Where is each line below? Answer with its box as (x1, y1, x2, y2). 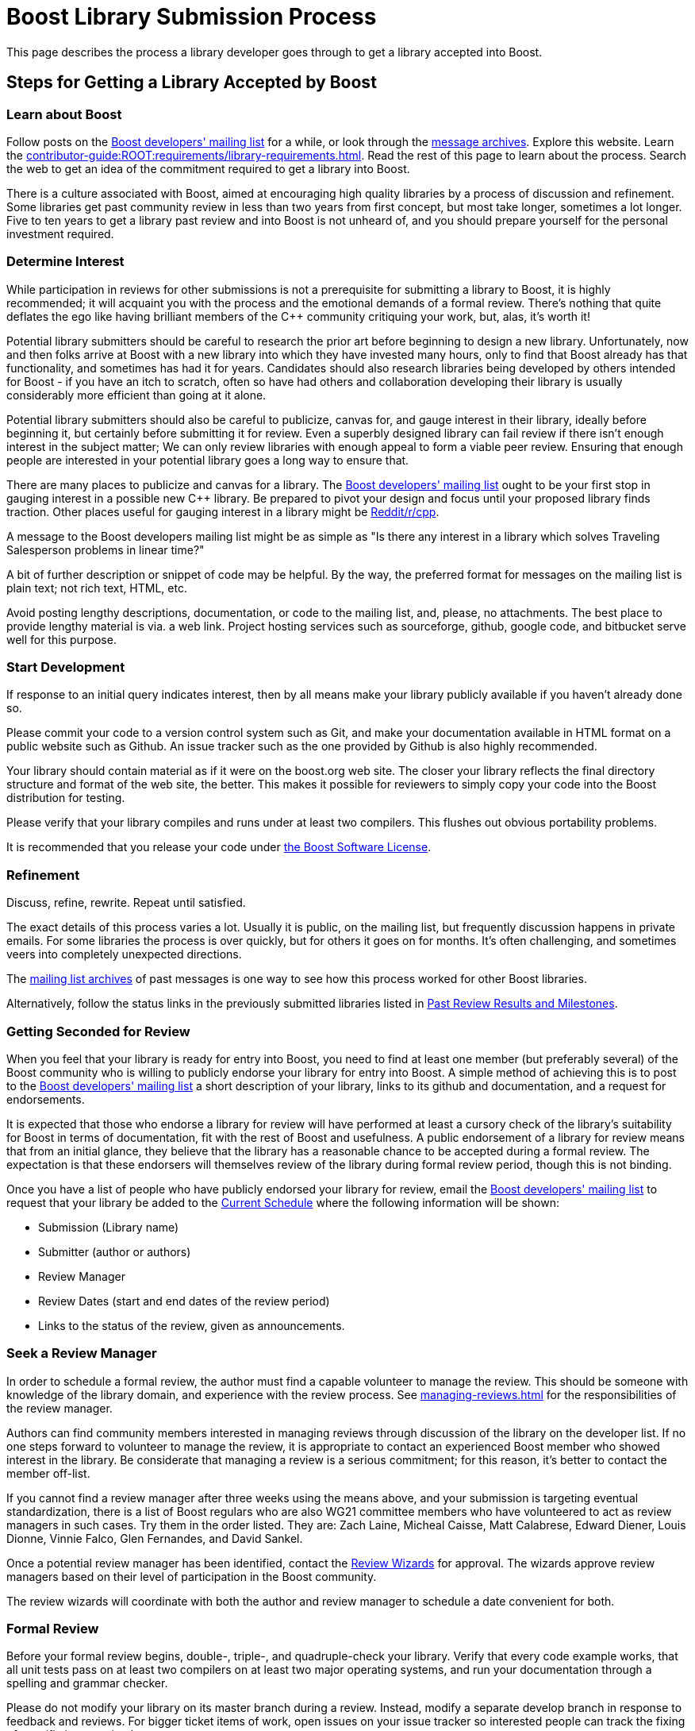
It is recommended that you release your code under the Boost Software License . (6, 840, 432, 854)
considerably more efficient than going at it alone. (6, 387, 267, 402)
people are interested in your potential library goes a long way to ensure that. (6, 453, 409, 467)
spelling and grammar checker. (6, 1676, 168, 1691)
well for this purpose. (6, 632, 117, 646)
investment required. (6, 226, 114, 241)
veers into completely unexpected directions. (6, 947, 242, 962)
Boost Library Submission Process (6, 3, 377, 30)
